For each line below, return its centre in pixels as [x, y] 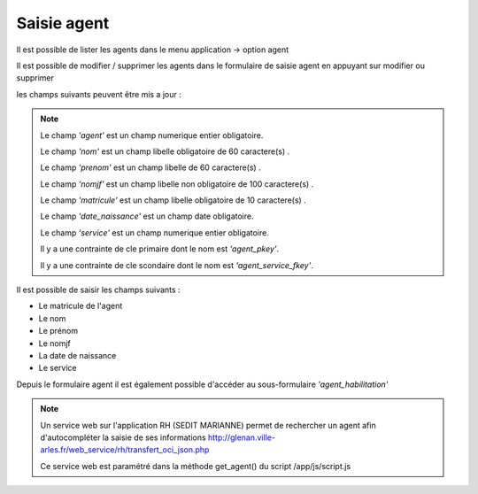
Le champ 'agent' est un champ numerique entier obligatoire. [152, 135]
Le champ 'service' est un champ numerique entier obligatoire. [154, 232]
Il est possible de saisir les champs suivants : [98, 290]
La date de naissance [77, 355]
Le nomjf [54, 343]
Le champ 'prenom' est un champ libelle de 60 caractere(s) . [150, 167]
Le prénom [58, 331]
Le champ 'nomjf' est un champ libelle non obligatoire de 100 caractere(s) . [177, 184]
